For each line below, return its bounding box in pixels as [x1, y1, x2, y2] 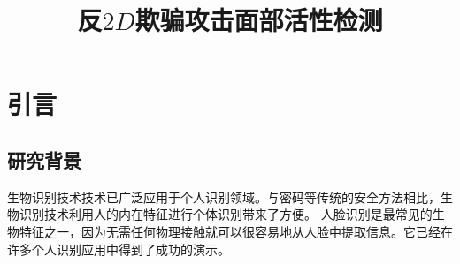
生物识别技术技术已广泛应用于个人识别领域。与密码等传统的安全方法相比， [7, 187, 441, 206]
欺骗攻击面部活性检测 [134, 2, 383, 38]
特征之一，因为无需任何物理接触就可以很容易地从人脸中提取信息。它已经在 [19, 222, 453, 240]
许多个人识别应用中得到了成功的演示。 [7, 239, 230, 258]
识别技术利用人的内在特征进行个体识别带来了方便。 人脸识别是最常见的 [19, 205, 433, 223]
